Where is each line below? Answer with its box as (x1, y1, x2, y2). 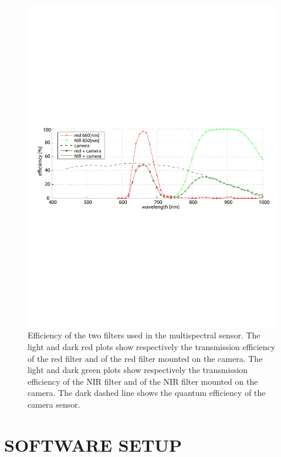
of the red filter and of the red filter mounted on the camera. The (28, 352, 263, 364)
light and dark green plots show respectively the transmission (28, 364, 248, 376)
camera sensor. (28, 398, 80, 411)
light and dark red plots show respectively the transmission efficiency (28, 341, 276, 353)
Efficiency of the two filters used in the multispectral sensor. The (28, 329, 260, 341)
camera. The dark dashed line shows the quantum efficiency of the (28, 387, 266, 399)
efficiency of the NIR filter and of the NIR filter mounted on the (28, 375, 258, 387)
